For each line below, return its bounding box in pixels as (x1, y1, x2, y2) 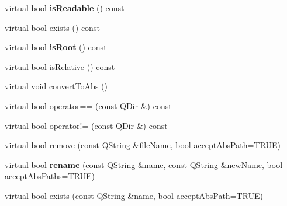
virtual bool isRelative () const (5, 60, 115, 72)
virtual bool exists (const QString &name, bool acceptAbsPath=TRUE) (5, 189, 264, 201)
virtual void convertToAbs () (5, 80, 108, 92)
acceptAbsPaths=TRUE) (5, 170, 95, 182)
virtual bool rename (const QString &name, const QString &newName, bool (5, 158, 283, 170)
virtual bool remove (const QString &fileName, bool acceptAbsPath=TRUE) (5, 139, 281, 151)
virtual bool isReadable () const (5, 2, 125, 13)
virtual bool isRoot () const (5, 41, 107, 53)
